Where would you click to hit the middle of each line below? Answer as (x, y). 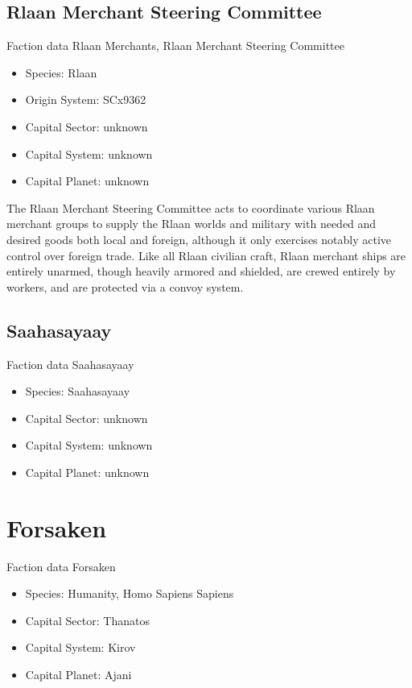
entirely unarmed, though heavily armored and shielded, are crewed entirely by (201, 271)
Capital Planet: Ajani (78, 674)
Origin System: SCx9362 (86, 99)
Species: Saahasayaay (78, 391)
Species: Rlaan (61, 72)
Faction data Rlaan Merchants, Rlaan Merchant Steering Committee (175, 46)
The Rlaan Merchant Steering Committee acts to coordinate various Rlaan (191, 207)
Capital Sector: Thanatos (87, 620)
